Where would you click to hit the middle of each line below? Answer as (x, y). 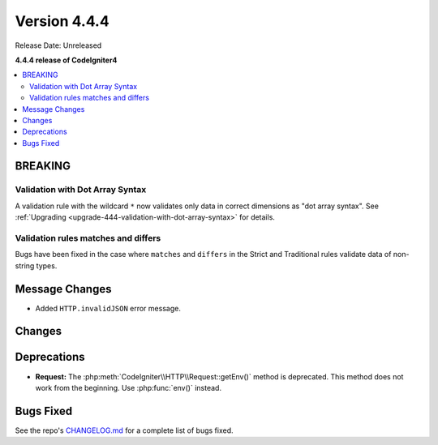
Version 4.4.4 (62, 21)
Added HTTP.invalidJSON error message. (108, 308)
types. (47, 265)
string (25, 265)
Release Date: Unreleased (58, 45)
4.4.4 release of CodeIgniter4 (66, 60)
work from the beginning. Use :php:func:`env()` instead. (129, 387)
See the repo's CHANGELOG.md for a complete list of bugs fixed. (125, 430)
